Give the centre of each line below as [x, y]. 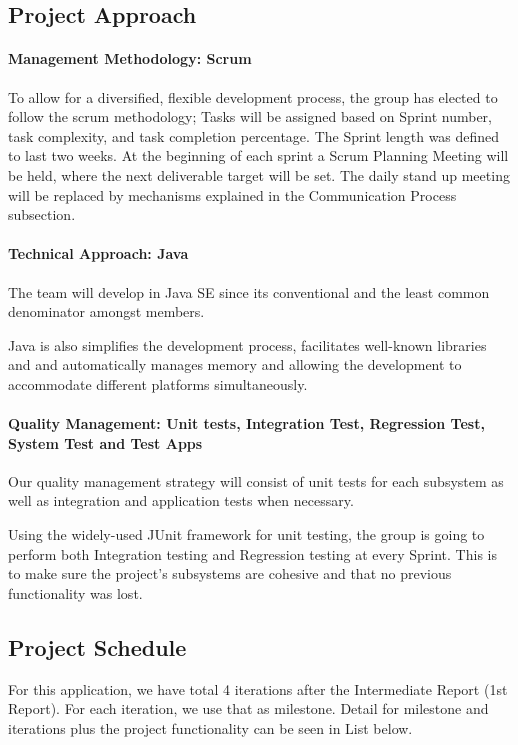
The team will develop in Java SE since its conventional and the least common [249, 291]
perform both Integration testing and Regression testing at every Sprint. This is [252, 553]
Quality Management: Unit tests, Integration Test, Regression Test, [246, 423]
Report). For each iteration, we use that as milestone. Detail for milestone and [248, 708]
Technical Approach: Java [98, 253]
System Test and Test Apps [105, 442]
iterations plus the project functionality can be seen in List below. [210, 727]
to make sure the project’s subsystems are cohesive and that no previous [230, 573]
